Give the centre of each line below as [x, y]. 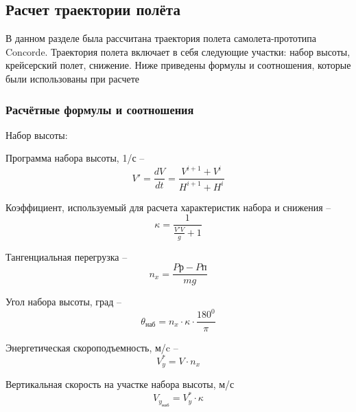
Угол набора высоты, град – [64, 302]
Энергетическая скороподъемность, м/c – [92, 347]
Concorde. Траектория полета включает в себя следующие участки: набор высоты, [178, 51]
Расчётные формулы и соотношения [100, 109]
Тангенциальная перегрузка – [67, 256]
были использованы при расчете [73, 78]
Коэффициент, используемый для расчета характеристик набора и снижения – [168, 207]
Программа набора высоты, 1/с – [75, 158]
